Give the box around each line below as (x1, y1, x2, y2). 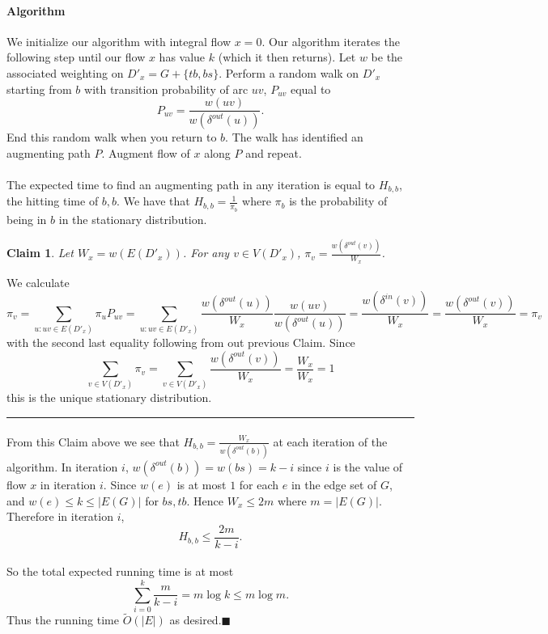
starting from (6, 80, 72, 97)
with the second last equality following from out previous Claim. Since (6, 334, 355, 351)
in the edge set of (291, 475, 377, 492)
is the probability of (289, 192, 388, 209)
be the (371, 49, 403, 66)
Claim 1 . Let (6, 244, 74, 261)
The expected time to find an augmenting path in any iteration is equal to (6, 175, 376, 192)
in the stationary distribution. (58, 210, 207, 227)
